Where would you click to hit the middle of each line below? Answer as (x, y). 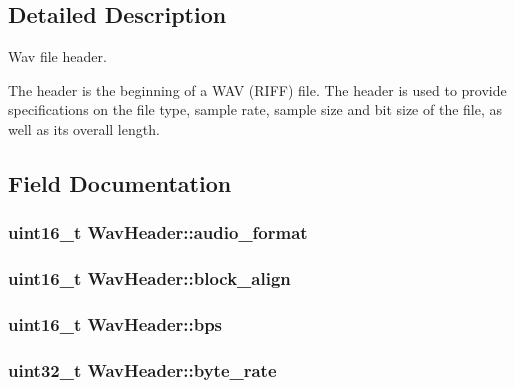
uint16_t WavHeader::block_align (149, 278)
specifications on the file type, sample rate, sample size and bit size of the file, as (255, 109)
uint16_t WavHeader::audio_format (158, 232)
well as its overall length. (84, 128)
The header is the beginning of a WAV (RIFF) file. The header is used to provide (257, 89)
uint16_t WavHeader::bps (115, 323)
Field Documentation (120, 182)
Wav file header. (57, 56)
